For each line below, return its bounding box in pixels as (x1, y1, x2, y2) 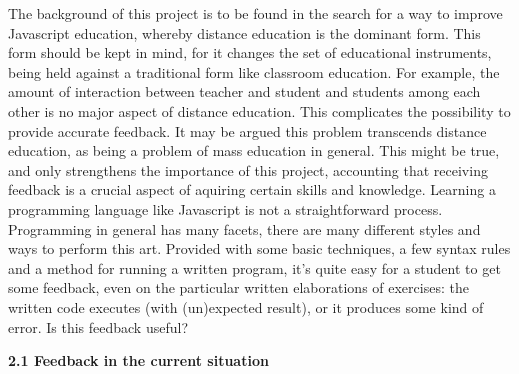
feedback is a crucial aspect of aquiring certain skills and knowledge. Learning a (8, 179, 496, 200)
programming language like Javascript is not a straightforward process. (8, 198, 443, 219)
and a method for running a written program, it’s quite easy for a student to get (8, 257, 501, 278)
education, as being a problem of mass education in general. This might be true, (8, 140, 500, 161)
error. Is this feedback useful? (8, 316, 189, 337)
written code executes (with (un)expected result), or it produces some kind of (8, 296, 484, 317)
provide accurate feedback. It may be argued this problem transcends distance (8, 120, 487, 141)
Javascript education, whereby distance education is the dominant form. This (8, 22, 481, 43)
